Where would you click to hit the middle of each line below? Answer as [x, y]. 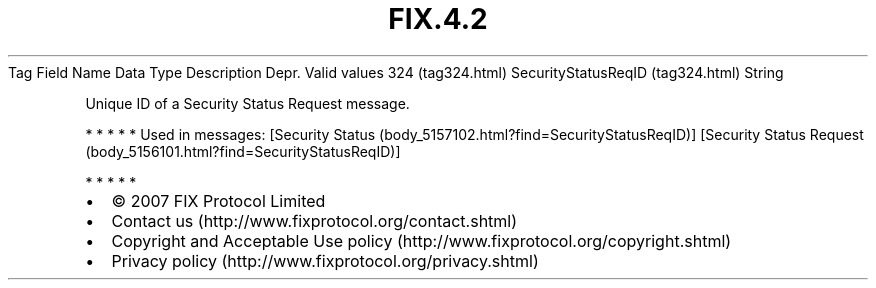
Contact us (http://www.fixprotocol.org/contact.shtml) [314, 220]
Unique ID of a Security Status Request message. [247, 103]
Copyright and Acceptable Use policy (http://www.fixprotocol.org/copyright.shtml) [421, 240]
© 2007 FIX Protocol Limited [218, 200]
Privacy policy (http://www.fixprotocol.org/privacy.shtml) [325, 260]
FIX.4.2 [438, 19]
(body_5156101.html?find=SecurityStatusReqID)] [243, 151]
